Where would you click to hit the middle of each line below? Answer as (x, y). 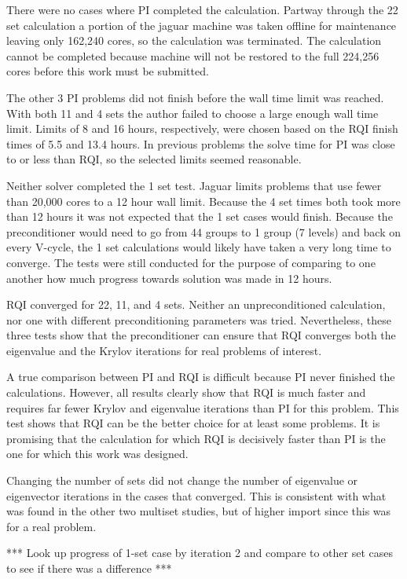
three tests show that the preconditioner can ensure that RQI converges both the (201, 335)
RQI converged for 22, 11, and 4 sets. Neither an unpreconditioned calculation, (196, 304)
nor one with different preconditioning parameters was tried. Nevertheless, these (199, 319)
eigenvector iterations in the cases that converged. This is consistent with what (196, 495)
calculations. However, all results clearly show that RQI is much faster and (186, 392)
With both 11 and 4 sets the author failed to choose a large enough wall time (192, 113)
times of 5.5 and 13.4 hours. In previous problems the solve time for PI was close (201, 143)
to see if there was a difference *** (89, 568)
